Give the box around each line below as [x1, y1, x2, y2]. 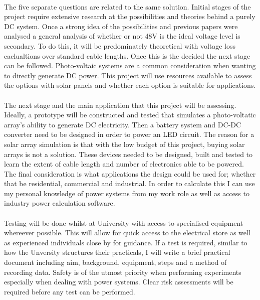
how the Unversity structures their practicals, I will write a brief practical [4, 247, 230, 257]
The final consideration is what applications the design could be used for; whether [4, 168, 256, 179]
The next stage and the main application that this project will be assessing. [4, 99, 236, 110]
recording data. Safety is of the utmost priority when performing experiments [4, 266, 241, 277]
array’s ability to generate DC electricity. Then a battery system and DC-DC [4, 119, 241, 129]
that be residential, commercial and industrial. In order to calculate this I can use [4, 178, 255, 189]
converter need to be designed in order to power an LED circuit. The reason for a [4, 129, 254, 139]
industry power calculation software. [4, 198, 115, 208]
